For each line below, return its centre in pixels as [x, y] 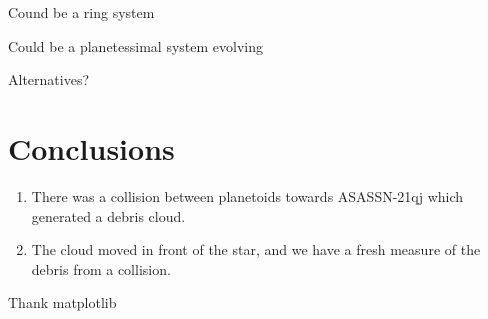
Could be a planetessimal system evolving [136, 45]
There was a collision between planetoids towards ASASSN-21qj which [247, 195]
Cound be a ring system [81, 12]
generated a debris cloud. [108, 215]
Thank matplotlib [62, 302]
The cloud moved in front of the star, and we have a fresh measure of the [256, 249]
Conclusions [91, 147]
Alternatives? [49, 79]
